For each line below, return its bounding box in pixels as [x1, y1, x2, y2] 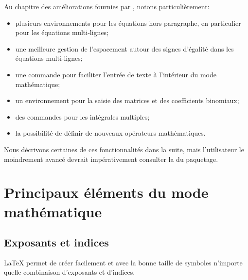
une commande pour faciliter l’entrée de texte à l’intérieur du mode [15, 69, 216, 79]
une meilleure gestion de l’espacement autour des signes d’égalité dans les [15, 43, 234, 53]
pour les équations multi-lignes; [15, 27, 109, 37]
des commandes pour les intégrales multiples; [15, 111, 150, 122]
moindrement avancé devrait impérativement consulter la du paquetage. [4, 154, 218, 164]
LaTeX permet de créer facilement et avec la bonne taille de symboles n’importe [4, 257, 243, 267]
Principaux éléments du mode [4, 182, 209, 202]
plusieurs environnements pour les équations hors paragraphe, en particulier [15, 17, 241, 28]
